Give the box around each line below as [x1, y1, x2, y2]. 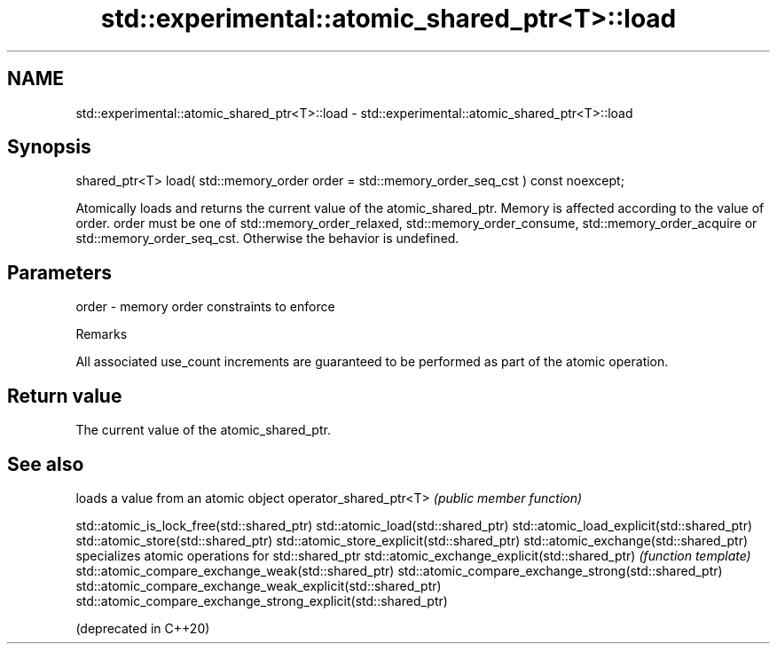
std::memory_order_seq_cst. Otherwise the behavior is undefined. [75, 231, 459, 247]
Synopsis [7, 136, 91, 159]
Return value [7, 384, 122, 407]
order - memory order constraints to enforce [75, 299, 335, 315]
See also [7, 452, 84, 475]
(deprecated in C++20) [75, 620, 210, 636]
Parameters [7, 261, 112, 284]
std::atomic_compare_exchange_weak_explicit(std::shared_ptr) [75, 577, 442, 593]
